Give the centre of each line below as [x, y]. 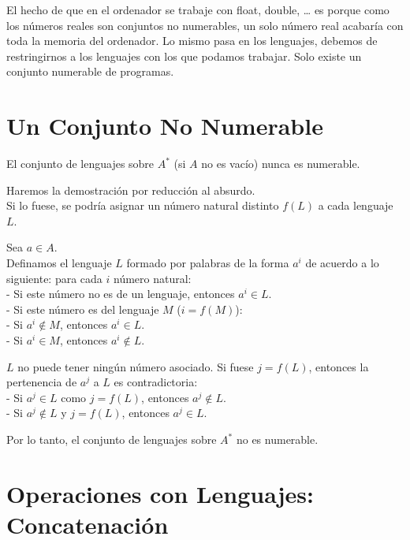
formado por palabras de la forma [208, 263]
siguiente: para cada [54, 278]
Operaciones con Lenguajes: [160, 493]
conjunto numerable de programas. [90, 71]
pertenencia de [42, 382]
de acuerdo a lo [342, 263]
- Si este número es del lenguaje [83, 309]
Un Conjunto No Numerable [165, 126]
